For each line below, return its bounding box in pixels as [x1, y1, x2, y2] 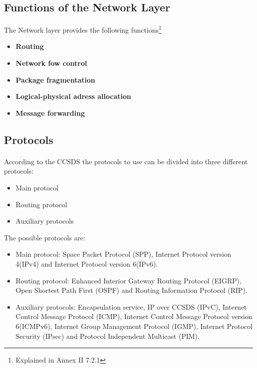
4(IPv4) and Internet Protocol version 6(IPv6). [15, 258, 158, 269]
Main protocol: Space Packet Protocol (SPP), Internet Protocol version [15, 249, 231, 259]
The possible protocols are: [4, 232, 86, 242]
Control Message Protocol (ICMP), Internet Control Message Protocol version [15, 311, 253, 322]
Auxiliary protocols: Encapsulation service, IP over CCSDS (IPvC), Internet [15, 301, 247, 312]
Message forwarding [15, 107, 85, 118]
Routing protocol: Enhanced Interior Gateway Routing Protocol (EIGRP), [15, 275, 242, 285]
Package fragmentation [15, 74, 95, 85]
